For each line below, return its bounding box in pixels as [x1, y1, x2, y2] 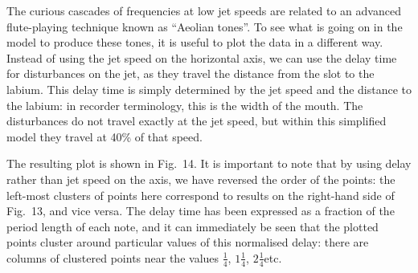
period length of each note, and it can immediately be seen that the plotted [6, 218, 379, 234]
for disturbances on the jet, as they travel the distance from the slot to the [6, 65, 375, 82]
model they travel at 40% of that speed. [6, 128, 203, 145]
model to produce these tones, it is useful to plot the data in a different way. [6, 34, 383, 51]
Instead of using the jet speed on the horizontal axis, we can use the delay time [6, 49, 397, 66]
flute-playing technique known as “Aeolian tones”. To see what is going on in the [6, 18, 403, 35]
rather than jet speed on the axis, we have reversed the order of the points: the [6, 170, 395, 187]
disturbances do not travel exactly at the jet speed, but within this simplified [6, 112, 387, 129]
